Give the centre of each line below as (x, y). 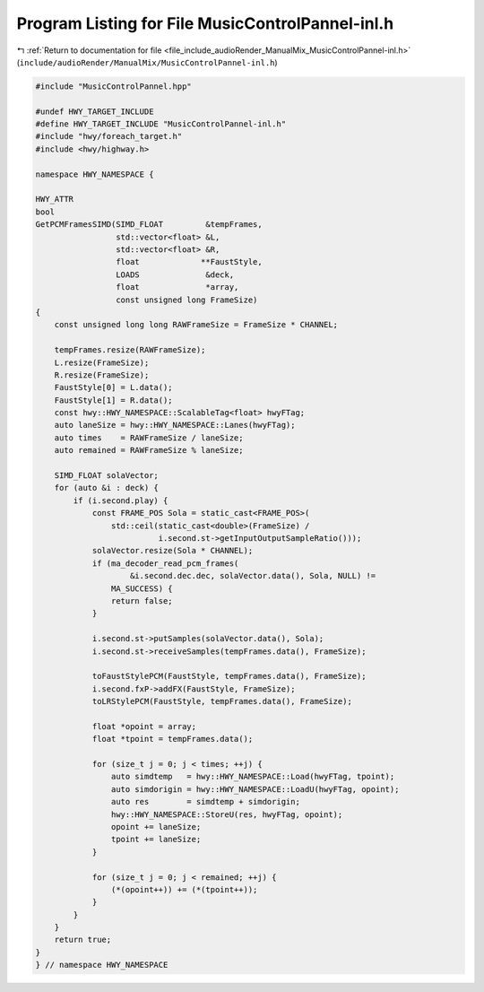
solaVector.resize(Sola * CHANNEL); (173, 551)
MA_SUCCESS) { (142, 588)
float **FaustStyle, (189, 262)
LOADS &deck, (175, 274)
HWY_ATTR (55, 199)
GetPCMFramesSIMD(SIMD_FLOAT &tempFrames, (149, 225)
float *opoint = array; (144, 726)
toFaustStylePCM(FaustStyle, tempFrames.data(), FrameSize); (229, 676)
